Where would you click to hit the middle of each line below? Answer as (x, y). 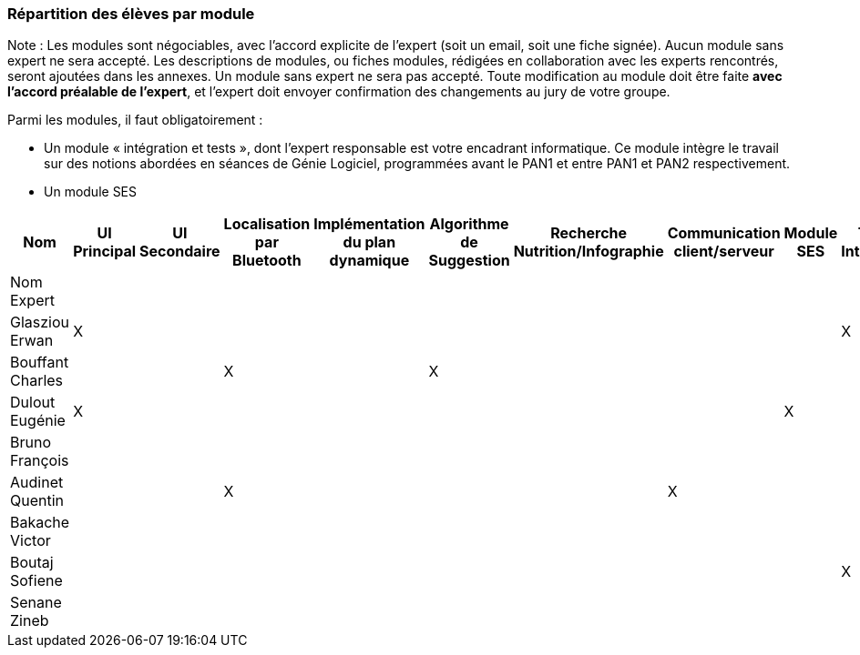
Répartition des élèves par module (131, 14)
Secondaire (180, 252)
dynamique (369, 261)
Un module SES (91, 192)
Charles (37, 381)
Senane (36, 603)
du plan (369, 242)
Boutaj (32, 563)
